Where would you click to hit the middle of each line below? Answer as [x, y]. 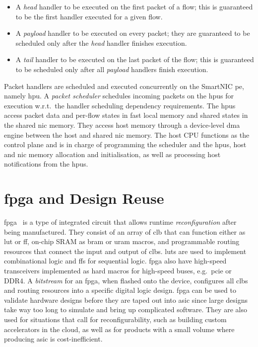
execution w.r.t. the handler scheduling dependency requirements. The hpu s [120, 105]
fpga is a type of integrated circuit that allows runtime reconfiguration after [120, 222]
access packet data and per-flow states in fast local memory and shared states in [126, 115]
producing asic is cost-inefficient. [53, 339]
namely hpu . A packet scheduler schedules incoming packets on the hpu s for [119, 96]
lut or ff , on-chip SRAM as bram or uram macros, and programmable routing [122, 241]
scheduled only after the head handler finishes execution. [101, 43]
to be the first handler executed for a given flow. [89, 16]
